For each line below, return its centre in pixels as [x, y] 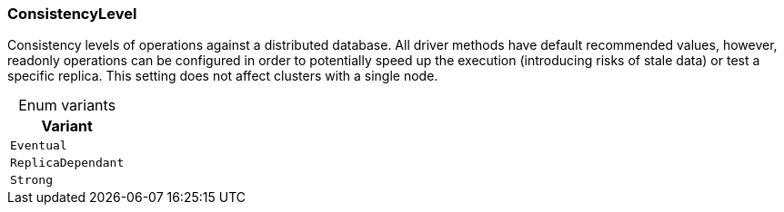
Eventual [39, 146]
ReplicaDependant [67, 163]
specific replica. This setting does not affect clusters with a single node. [223, 76]
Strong [31, 180]
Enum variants [67, 106]
